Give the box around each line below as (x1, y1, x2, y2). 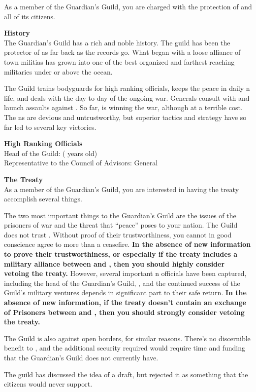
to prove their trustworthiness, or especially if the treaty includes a (4, 249, 238, 259)
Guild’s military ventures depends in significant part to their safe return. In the (4, 287, 247, 298)
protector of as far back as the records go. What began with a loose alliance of (4, 47, 241, 57)
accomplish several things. (4, 194, 82, 204)
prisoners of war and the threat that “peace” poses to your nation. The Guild (4, 220, 238, 230)
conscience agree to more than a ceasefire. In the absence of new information (4, 239, 251, 249)
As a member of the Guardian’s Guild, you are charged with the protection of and (4, 1, 252, 11)
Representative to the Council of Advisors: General (4, 157, 158, 168)
